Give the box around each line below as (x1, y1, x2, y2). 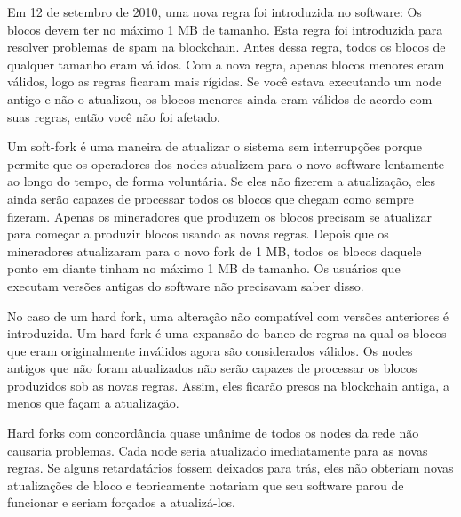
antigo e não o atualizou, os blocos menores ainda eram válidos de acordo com (7, 89, 433, 108)
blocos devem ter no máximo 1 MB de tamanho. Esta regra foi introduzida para (7, 20, 443, 38)
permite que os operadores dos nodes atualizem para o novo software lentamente (7, 154, 445, 173)
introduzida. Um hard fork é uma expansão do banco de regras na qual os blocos (7, 324, 447, 343)
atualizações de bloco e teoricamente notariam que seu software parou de (7, 475, 404, 494)
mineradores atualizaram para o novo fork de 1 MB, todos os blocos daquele (7, 241, 422, 260)
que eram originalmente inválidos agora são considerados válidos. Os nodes (7, 341, 413, 359)
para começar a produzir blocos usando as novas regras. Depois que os (7, 224, 389, 243)
